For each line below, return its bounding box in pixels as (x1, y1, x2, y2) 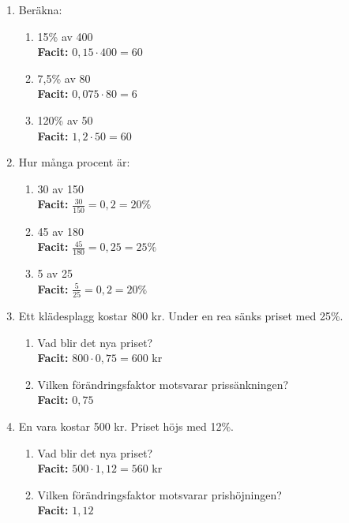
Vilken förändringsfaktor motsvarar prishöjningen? (37, 486, 282, 502)
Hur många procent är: (18, 154, 130, 170)
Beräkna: (18, 2, 62, 17)
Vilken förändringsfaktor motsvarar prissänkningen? (37, 375, 289, 392)
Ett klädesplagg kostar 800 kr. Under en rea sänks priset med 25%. (18, 307, 343, 323)
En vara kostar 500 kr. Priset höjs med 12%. (18, 417, 235, 434)
